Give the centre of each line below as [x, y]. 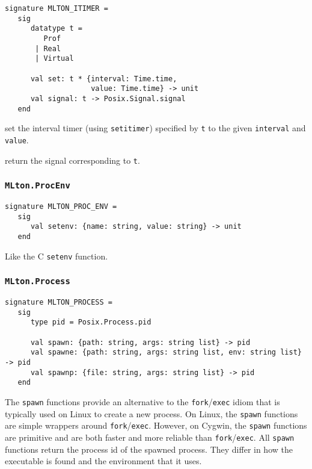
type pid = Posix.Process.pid [91, 322]
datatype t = [56, 29]
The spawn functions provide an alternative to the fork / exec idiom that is [142, 401]
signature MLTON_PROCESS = [59, 303]
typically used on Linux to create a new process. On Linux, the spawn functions [151, 413]
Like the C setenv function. [57, 256]
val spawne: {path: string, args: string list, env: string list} [166, 353]
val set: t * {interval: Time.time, [104, 79]
